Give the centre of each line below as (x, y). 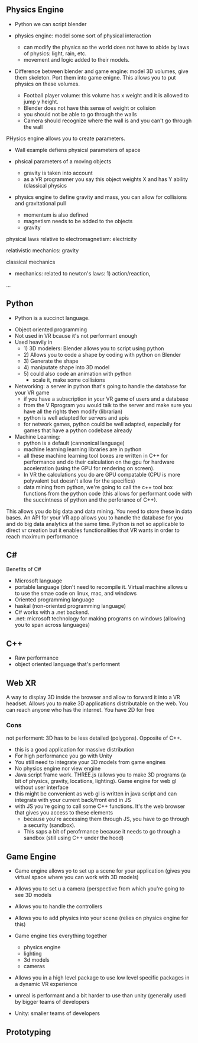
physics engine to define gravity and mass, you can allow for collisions (101, 197)
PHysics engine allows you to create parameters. (66, 138)
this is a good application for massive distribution (74, 750)
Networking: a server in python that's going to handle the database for (100, 386)
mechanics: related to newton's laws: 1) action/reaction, (82, 273)
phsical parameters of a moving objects (63, 161)
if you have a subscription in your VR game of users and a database (106, 399)
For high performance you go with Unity (63, 756)
